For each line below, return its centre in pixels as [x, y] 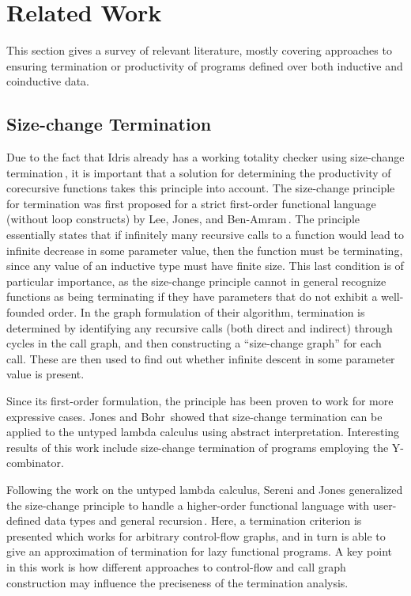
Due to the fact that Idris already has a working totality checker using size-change [205, 157]
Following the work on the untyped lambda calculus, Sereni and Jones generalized [205, 489]
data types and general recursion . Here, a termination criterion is [203, 520]
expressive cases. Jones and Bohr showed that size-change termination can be [194, 416]
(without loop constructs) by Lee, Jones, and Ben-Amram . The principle [183, 219]
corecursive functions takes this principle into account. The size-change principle [201, 188]
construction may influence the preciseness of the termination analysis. [177, 582]
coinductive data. [48, 81]
